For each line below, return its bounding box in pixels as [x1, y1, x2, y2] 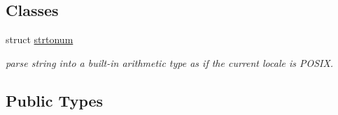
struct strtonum [6, 32, 73, 47]
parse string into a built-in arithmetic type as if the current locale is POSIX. [6, 55, 334, 70]
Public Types [6, 89, 104, 111]
